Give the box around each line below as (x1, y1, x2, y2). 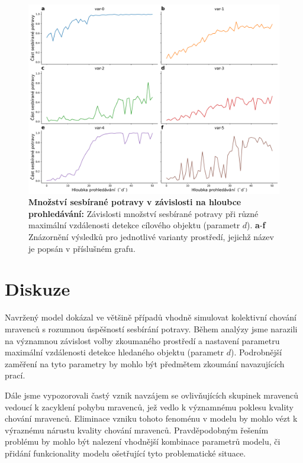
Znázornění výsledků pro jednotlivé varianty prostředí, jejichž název (28, 231, 274, 243)
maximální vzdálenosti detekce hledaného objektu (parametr (5, 346, 224, 358)
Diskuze (5, 277, 70, 301)
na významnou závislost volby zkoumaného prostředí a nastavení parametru (5, 334, 280, 347)
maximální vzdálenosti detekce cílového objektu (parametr (28, 219, 240, 231)
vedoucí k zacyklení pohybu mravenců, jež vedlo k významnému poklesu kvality (5, 400, 294, 413)
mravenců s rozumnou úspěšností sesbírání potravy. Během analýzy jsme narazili (5, 322, 298, 335)
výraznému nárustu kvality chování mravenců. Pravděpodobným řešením (5, 423, 269, 436)
